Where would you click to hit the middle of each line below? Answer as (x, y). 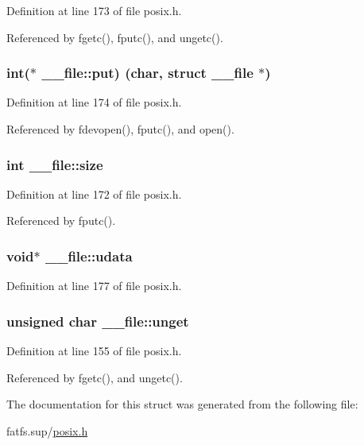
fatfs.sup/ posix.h (47, 430)
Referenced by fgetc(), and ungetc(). (95, 377)
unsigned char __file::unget (98, 321)
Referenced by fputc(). (61, 221)
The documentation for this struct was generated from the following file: (182, 404)
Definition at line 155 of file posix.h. (94, 351)
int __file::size (55, 164)
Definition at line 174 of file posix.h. (94, 102)
